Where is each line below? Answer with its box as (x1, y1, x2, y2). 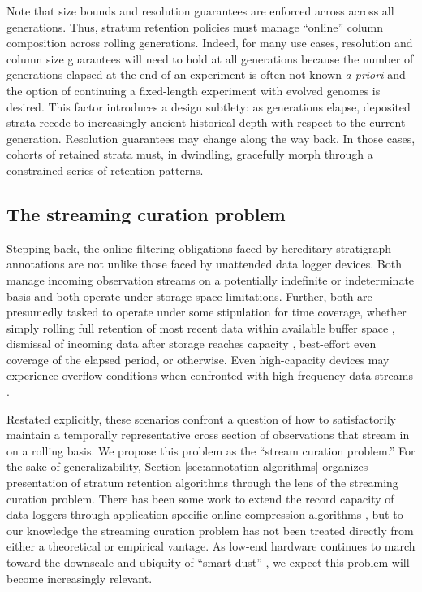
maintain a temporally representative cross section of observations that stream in (6, 426, 410, 443)
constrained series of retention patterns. (6, 161, 204, 178)
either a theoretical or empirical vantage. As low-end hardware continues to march (6, 538, 416, 555)
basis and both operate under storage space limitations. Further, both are (6, 287, 372, 304)
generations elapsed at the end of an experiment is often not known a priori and (6, 66, 406, 83)
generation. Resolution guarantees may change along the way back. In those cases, (6, 129, 416, 146)
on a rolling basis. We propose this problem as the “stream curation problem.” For (6, 442, 416, 459)
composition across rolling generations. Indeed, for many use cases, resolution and (6, 34, 413, 51)
